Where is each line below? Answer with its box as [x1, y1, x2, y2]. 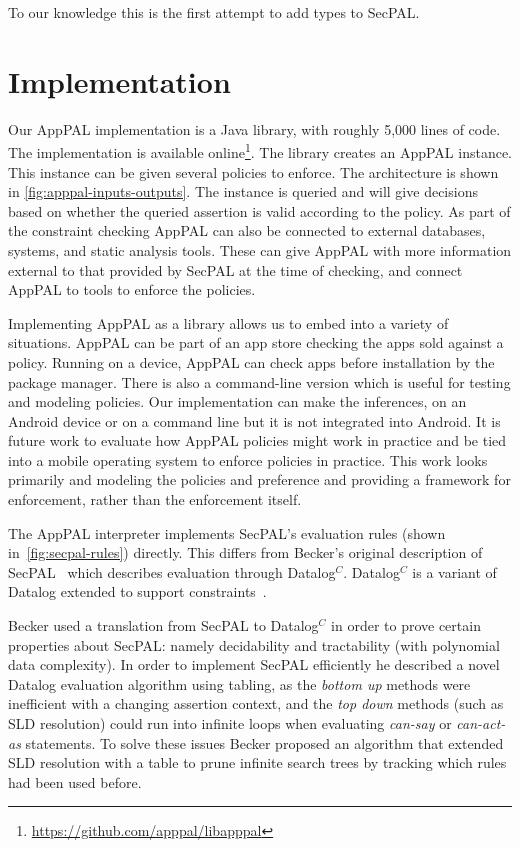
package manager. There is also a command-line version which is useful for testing [8, 371, 511, 392]
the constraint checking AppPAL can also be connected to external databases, [8, 220, 486, 241]
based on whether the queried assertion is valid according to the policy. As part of [8, 200, 511, 221]
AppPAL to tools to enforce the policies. [8, 279, 256, 300]
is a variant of [412, 561, 497, 582]
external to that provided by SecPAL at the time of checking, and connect [8, 259, 463, 280]
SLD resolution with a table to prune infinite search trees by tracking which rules [8, 752, 507, 773]
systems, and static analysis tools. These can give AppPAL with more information [8, 239, 512, 260]
